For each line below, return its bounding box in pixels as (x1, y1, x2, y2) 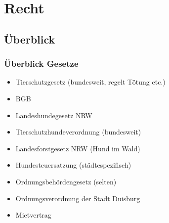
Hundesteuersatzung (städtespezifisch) (15, 160, 131, 170)
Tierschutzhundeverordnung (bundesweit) (15, 127, 141, 137)
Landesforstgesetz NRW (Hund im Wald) (15, 143, 140, 153)
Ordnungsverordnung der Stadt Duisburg (15, 193, 140, 203)
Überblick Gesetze (4, 57, 79, 70)
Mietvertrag (15, 210, 51, 220)
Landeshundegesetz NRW (15, 110, 92, 120)
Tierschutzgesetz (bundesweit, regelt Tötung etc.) (15, 77, 166, 87)
